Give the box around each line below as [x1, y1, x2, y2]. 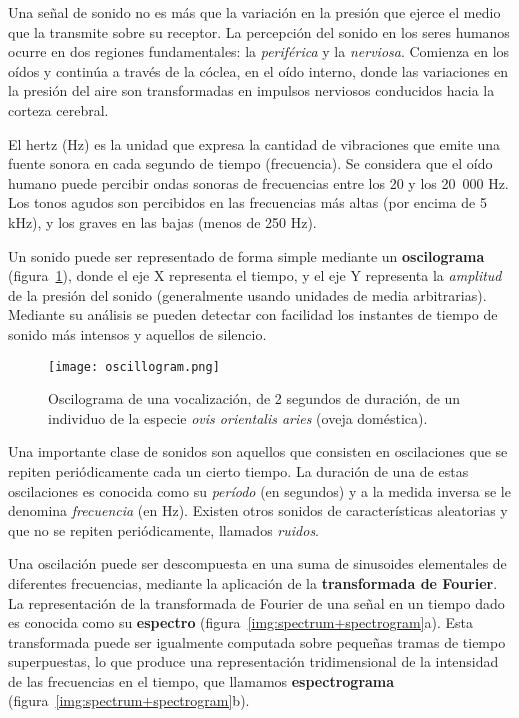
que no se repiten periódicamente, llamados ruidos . [8, 519, 320, 540]
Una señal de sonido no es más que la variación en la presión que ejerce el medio [8, 2, 501, 22]
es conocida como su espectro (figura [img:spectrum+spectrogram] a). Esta [8, 612, 473, 633]
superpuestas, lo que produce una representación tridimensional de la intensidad [8, 651, 499, 672]
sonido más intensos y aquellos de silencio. [8, 323, 267, 344]
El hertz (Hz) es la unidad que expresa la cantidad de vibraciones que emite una [8, 133, 501, 154]
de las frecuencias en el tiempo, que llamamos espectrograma [8, 670, 395, 691]
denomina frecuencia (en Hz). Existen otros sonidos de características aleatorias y [8, 500, 508, 521]
